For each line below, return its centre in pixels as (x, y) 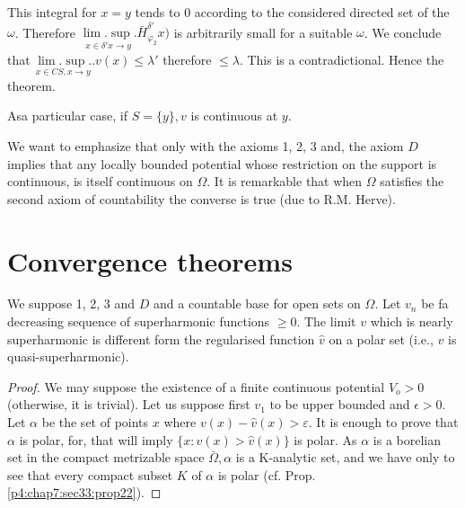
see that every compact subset (90, 474)
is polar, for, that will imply (96, 439)
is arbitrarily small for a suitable (263, 32)
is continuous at (234, 116)
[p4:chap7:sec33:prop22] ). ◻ (84, 492)
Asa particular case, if (68, 116)
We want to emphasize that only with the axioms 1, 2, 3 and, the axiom (206, 145)
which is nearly (412, 321)
